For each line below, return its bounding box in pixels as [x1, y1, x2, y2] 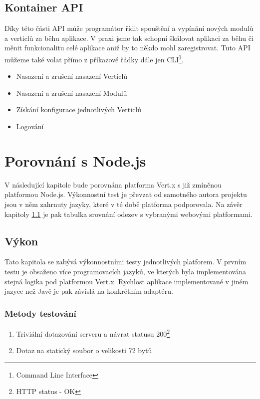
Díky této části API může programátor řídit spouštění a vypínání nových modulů [4, 23, 254, 33]
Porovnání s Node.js [4, 150, 146, 171]
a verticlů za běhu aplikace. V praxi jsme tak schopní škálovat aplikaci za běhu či [4, 32, 254, 43]
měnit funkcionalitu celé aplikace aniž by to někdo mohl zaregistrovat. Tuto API [4, 42, 251, 53]
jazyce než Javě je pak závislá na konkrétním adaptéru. [4, 286, 173, 296]
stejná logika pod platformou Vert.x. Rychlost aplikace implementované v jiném [4, 276, 249, 286]
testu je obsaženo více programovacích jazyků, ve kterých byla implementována [4, 266, 247, 276]
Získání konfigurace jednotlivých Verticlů [16, 104, 142, 115]
